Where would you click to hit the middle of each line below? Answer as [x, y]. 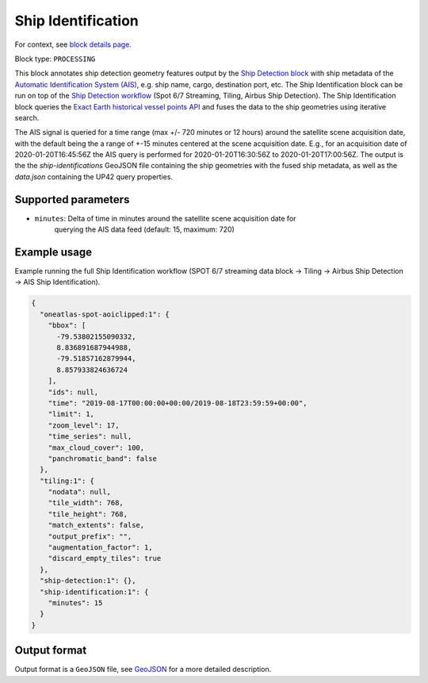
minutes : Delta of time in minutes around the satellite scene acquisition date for [165, 218]
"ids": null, [73, 392]
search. [27, 117]
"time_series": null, [90, 437]
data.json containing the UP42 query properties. [94, 177]
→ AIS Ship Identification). [57, 282]
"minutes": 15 [75, 602]
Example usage [53, 252]
